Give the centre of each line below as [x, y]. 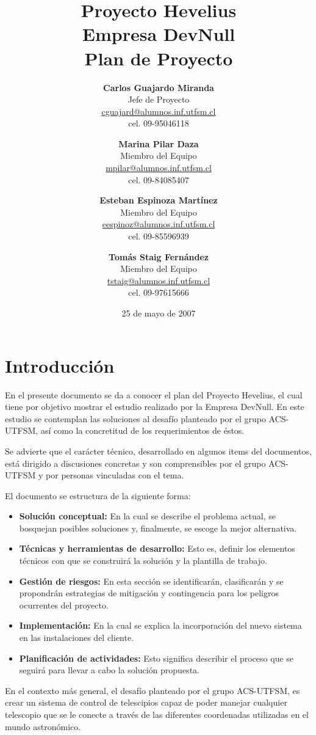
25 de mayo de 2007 [159, 313]
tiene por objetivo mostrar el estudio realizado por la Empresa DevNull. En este [155, 407]
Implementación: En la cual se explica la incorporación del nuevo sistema [160, 625]
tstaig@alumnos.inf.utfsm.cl [159, 280]
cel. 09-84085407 [159, 179]
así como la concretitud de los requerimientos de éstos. [142, 430]
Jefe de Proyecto [159, 99]
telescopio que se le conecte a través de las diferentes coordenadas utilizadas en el [157, 714]
